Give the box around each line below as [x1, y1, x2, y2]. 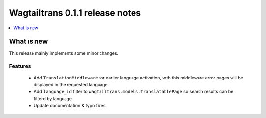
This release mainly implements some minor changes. [9, 50, 118, 56]
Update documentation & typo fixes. [33, 102, 107, 108]
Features [9, 63, 31, 70]
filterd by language [33, 95, 72, 101]
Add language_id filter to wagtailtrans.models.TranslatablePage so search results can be [33, 89, 233, 95]
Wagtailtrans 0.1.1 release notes [9, 7, 141, 18]
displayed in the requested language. [33, 81, 109, 87]
